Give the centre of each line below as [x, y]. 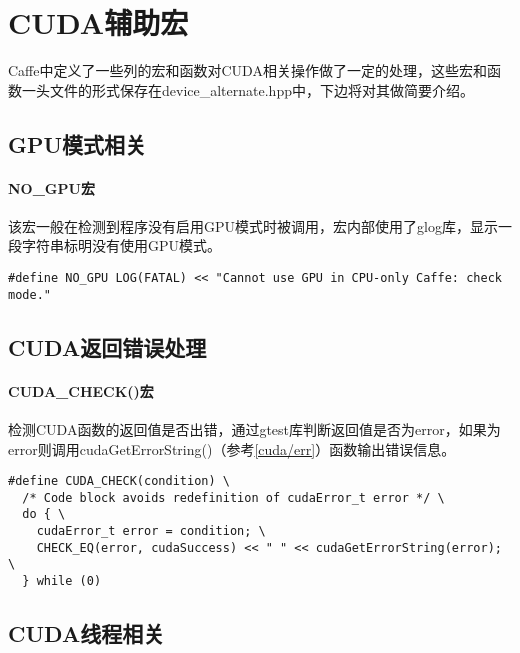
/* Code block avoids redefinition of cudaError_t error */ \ [233, 497]
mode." [29, 294]
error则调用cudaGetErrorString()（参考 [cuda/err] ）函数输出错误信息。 [232, 448]
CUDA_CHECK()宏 [81, 390]
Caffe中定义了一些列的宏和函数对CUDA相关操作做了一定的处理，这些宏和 [247, 70]
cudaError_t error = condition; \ [151, 531]
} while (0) [62, 581]
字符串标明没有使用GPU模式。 [121, 245]
